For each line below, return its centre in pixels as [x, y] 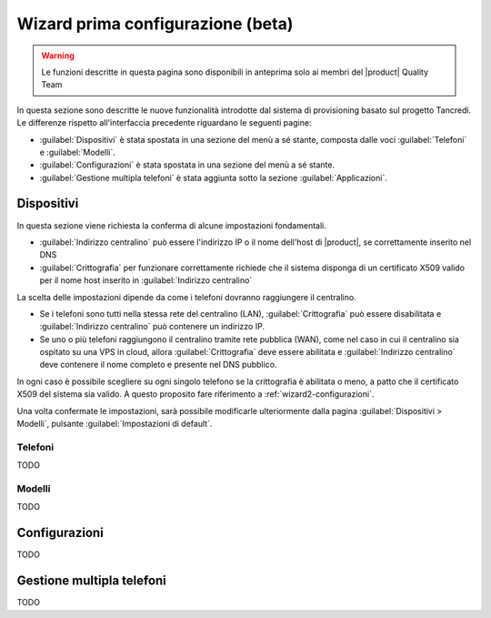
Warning [58, 56]
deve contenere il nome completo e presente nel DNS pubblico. [158, 365]
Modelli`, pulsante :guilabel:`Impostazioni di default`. [115, 424]
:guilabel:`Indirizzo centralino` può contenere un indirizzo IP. [152, 327]
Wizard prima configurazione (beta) [155, 24]
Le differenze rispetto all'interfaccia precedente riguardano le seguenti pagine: [164, 123]
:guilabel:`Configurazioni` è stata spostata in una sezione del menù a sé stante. [187, 165]
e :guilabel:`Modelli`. [77, 152]
